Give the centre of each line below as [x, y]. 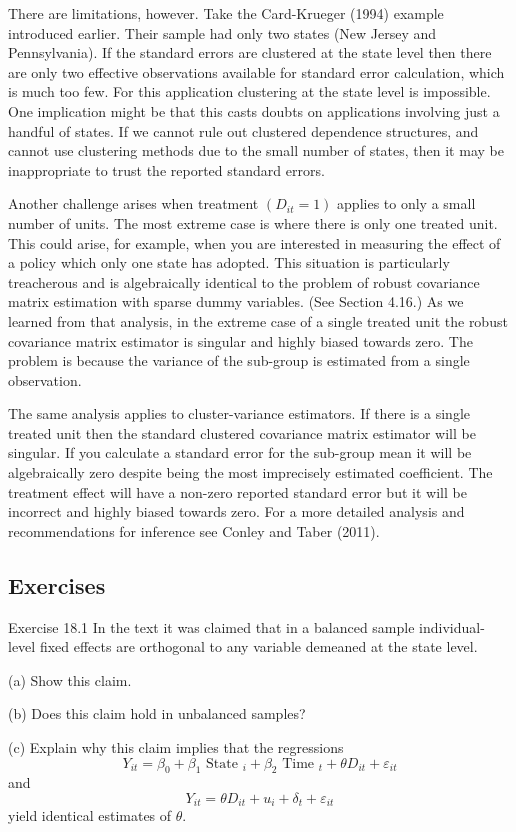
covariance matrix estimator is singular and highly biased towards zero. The [240, 340]
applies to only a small [406, 203]
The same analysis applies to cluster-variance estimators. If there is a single [239, 413]
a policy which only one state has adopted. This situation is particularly [229, 262]
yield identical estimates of [90, 815]
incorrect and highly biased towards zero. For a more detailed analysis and [236, 511]
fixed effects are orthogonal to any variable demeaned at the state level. [258, 646]
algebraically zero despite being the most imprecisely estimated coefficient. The [250, 472]
